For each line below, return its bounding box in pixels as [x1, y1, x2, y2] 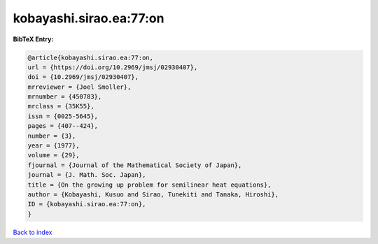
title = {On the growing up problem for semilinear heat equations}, [27, 180, 272, 189]
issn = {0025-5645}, [27, 112, 98, 120]
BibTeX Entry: [13, 35, 54, 43]
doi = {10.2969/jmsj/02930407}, [27, 73, 139, 81]
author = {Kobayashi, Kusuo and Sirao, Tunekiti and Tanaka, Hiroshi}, [27, 191, 279, 199]
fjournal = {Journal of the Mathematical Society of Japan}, [27, 161, 242, 169]
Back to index [13, 228, 52, 236]
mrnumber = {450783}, [27, 93, 102, 101]
